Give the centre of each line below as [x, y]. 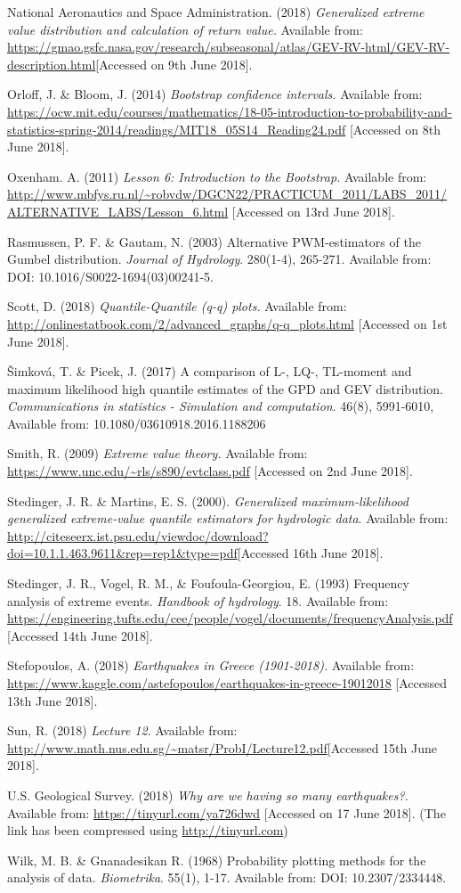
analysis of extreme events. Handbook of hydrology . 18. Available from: [198, 600]
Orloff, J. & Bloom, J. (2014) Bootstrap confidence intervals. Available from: [215, 94]
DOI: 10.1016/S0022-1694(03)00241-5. [110, 276]
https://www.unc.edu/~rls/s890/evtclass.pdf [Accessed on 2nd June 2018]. [210, 471]
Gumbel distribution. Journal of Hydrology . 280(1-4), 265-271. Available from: [219, 259]
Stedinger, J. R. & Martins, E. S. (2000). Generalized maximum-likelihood [208, 500]
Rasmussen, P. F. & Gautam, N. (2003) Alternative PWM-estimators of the [214, 241]
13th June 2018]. [53, 700]
